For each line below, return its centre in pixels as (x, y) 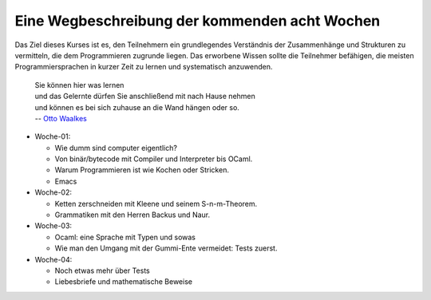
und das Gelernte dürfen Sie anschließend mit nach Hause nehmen (145, 97)
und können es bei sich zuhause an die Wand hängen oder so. (137, 107)
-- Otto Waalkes (61, 118)
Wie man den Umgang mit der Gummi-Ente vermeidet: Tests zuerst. (166, 248)
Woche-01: (53, 136)
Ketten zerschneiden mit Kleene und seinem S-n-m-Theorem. (156, 203)
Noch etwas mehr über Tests (103, 270)
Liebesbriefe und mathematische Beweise (124, 282)
